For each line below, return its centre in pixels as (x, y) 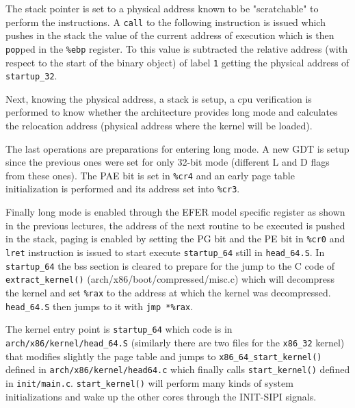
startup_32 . (31, 76)
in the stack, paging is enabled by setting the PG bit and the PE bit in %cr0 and (175, 239)
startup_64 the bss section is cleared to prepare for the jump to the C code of (170, 265)
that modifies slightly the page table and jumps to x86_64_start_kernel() (164, 356)
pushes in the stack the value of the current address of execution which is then (170, 35)
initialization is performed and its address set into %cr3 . (123, 189)
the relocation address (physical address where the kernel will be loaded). (159, 125)
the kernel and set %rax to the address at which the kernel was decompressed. (168, 292)
